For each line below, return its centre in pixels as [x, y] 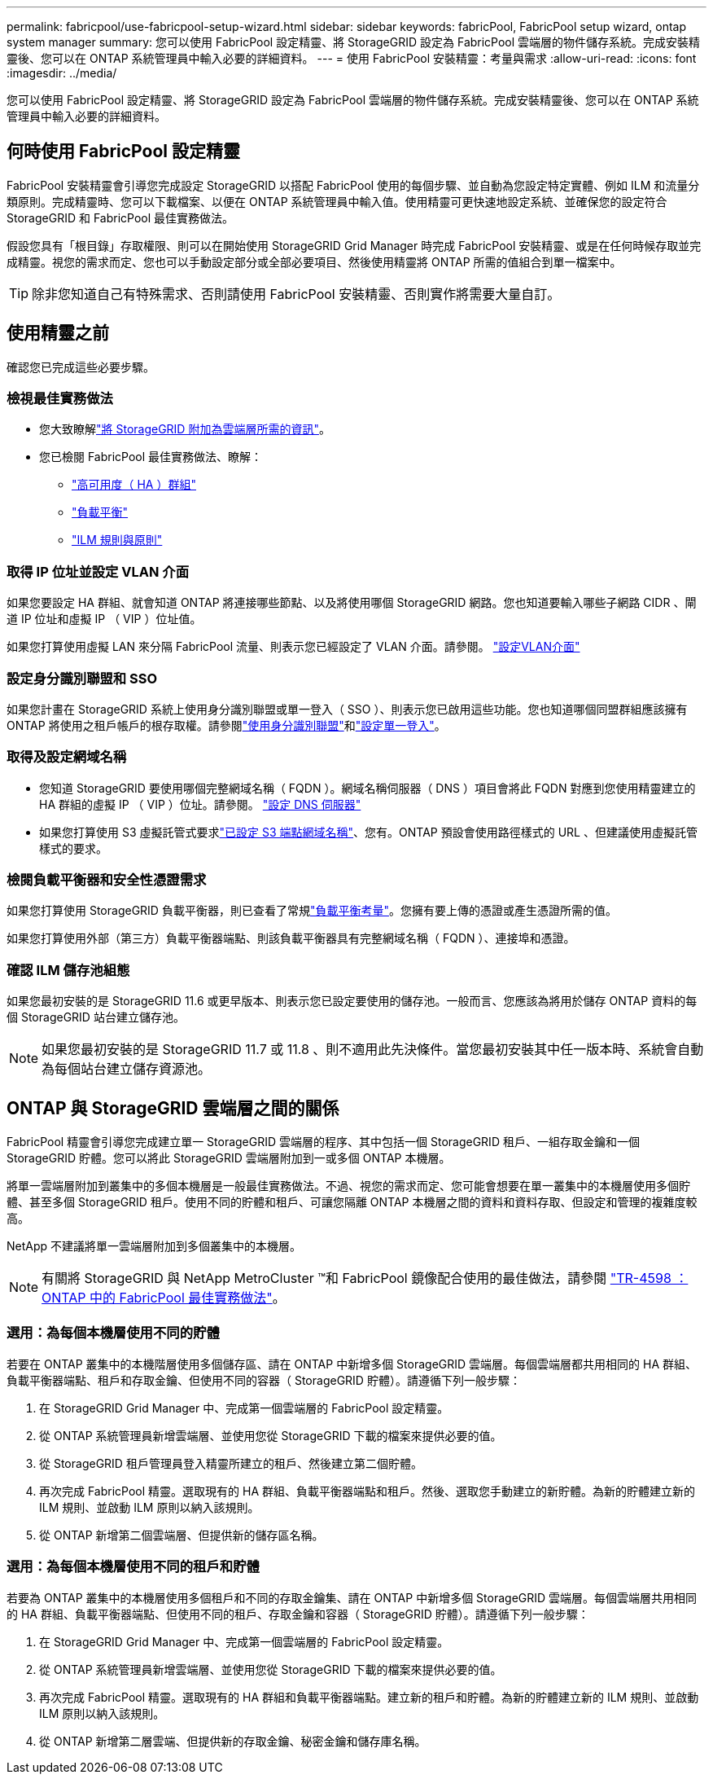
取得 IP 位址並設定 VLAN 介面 [98, 571]
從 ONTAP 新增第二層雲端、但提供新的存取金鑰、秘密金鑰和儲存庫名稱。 [233, 1741]
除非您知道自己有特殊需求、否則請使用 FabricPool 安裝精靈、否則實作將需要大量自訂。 [296, 294]
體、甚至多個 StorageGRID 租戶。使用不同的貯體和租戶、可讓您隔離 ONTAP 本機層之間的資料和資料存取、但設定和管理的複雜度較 [352, 1202]
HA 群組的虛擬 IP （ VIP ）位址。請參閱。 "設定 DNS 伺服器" [200, 804]
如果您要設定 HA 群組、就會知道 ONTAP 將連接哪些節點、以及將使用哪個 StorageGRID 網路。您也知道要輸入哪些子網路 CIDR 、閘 [352, 603]
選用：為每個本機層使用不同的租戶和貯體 [133, 1567]
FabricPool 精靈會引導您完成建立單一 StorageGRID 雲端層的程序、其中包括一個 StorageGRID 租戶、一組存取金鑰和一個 [323, 1142]
